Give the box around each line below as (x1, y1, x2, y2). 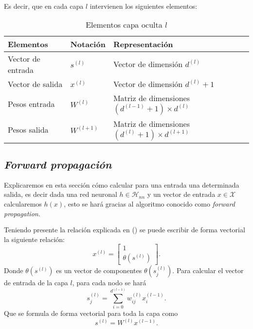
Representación (113, 38, 173, 50)
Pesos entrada (8, 98, 55, 109)
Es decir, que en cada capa (4, 1, 84, 11)
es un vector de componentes (56, 265, 142, 276)
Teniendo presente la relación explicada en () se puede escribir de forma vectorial (4, 225, 245, 235)
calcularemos (4, 198, 42, 208)
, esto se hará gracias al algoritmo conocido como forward (64, 198, 235, 208)
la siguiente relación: (4, 234, 65, 244)
